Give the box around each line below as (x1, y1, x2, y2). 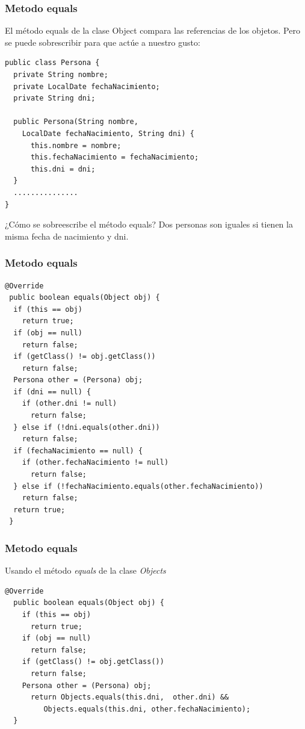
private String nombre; (13, 70, 108, 79)
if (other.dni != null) (22, 399, 117, 408)
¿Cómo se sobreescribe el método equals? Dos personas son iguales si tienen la (5, 218, 293, 231)
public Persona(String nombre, (13, 117, 138, 126)
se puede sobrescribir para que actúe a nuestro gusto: (5, 36, 200, 48)
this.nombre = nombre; (30, 141, 122, 150)
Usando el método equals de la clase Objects (5, 564, 166, 577)
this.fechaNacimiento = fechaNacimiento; (30, 153, 199, 162)
